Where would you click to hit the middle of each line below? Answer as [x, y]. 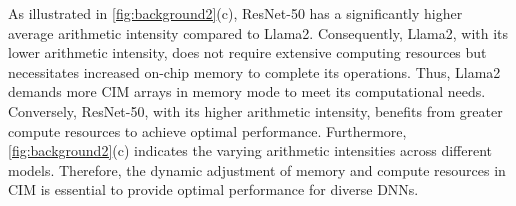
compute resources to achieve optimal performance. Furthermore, [207, 130]
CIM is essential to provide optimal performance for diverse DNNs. [213, 189]
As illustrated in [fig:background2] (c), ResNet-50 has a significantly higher [235, 13]
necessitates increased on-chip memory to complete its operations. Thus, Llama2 [254, 71]
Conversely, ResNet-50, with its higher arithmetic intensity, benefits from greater [255, 110]
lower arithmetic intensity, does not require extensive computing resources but [247, 52]
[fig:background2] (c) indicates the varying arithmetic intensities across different [250, 150]
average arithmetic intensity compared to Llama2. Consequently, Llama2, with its [258, 32]
